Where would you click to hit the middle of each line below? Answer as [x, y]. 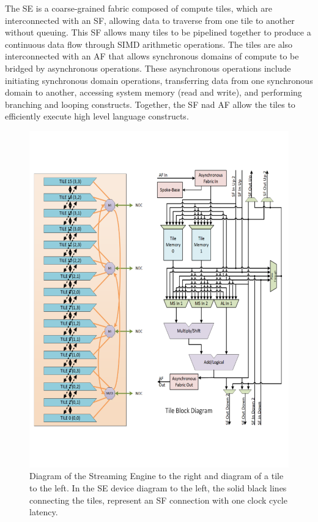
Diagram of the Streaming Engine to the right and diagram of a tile [157, 476]
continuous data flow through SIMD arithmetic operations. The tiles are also [149, 44]
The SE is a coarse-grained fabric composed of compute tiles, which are [139, 8]
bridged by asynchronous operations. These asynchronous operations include [148, 68]
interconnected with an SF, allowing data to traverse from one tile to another [150, 20]
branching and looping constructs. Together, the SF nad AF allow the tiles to [150, 104]
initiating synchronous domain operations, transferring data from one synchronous [159, 80]
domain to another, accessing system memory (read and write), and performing [153, 92]
